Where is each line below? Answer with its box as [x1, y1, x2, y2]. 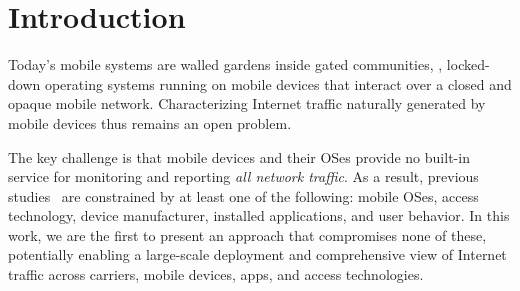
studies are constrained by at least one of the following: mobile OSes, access [8, 185, 479, 206]
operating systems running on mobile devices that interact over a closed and [44, 73, 512, 94]
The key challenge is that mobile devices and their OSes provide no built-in [8, 146, 470, 167]
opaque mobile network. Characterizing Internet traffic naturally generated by [8, 93, 486, 114]
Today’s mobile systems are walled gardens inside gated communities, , [8, 54, 443, 75]
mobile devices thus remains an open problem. [8, 112, 292, 133]
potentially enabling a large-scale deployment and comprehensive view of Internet [8, 244, 507, 265]
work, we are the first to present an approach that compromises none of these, [8, 224, 487, 245]
